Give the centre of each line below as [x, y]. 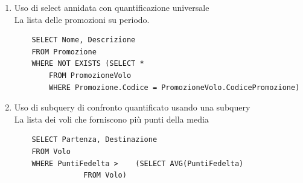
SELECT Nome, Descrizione [84, 40]
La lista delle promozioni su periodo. [82, 19]
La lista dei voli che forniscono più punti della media [111, 119]
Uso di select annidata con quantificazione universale [112, 7]
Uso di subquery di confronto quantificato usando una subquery [132, 107]
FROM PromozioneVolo [90, 75]
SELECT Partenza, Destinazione [94, 140]
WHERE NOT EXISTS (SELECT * [88, 64]
